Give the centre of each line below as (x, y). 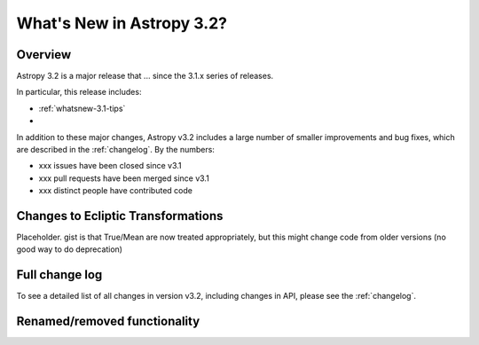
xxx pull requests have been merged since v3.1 (124, 178)
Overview (44, 55)
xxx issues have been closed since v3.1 (110, 166)
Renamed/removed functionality (108, 321)
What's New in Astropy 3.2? (122, 23)
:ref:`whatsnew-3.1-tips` (82, 108)
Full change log (59, 275)
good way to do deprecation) (70, 249)
